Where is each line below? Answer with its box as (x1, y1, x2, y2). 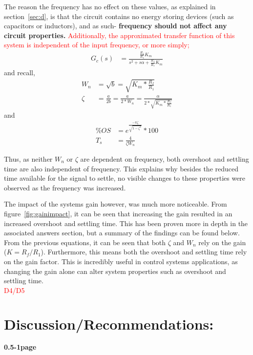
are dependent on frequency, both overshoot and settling (80, 154, 249, 164)
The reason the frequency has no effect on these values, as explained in (4, 1, 216, 11)
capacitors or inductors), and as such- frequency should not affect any (4, 21, 227, 31)
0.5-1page (4, 342, 37, 352)
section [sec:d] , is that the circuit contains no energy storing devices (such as (4, 11, 234, 21)
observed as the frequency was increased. (4, 182, 126, 192)
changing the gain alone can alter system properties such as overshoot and (4, 266, 226, 276)
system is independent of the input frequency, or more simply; (4, 40, 190, 50)
